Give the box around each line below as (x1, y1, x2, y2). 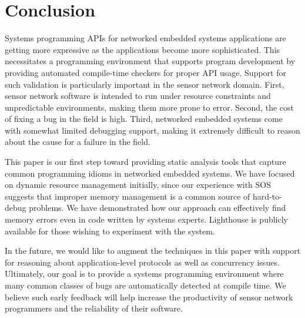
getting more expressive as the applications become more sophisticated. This (5, 43, 280, 55)
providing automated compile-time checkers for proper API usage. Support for (5, 66, 286, 78)
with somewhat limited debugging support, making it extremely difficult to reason (5, 124, 300, 136)
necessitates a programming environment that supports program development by (5, 55, 296, 67)
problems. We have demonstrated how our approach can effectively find (29, 201, 286, 214)
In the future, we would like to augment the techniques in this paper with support (5, 244, 301, 257)
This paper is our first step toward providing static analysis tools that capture (5, 155, 286, 168)
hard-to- (253, 190, 282, 202)
